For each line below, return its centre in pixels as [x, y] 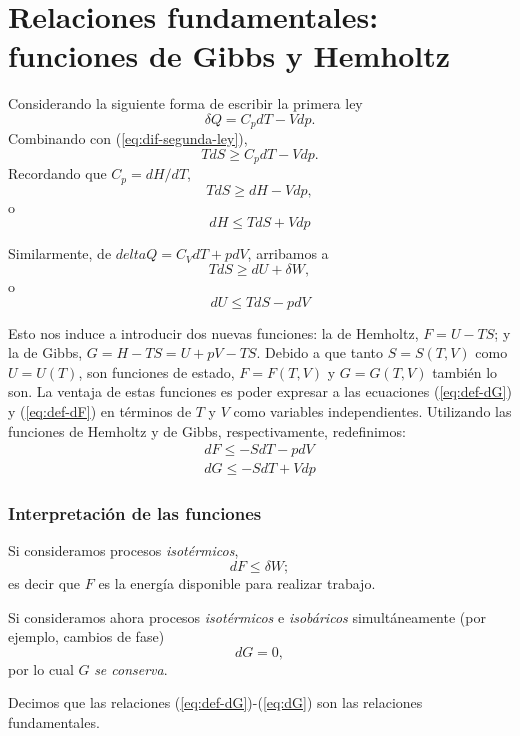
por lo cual [41, 668]
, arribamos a [288, 253]
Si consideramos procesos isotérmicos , [123, 550]
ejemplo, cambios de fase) [86, 636]
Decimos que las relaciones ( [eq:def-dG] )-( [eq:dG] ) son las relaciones [215, 702]
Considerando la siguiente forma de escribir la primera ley [185, 103]
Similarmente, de [60, 253]
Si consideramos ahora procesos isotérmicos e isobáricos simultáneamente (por [247, 616]
